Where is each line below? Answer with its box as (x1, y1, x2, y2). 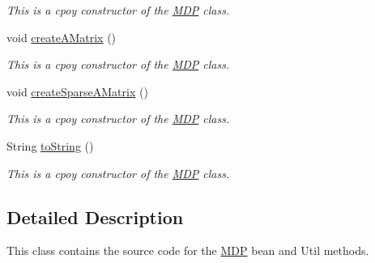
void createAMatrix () (6, 28, 117, 45)
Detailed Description (6, 204, 184, 229)
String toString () (6, 137, 94, 154)
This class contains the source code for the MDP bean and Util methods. (6, 242, 369, 259)
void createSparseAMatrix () (6, 83, 148, 100)
